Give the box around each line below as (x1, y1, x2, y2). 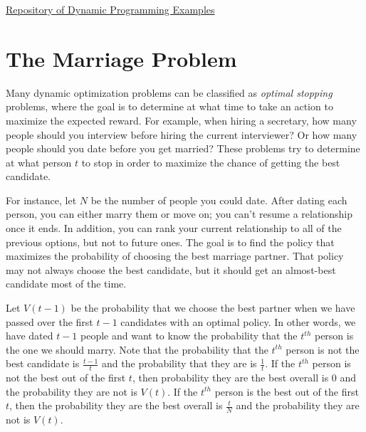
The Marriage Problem (6, 43, 237, 73)
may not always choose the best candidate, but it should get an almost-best (6, 262, 336, 277)
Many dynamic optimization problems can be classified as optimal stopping (6, 85, 333, 100)
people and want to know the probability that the (80, 328, 298, 343)
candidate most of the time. (6, 276, 127, 291)
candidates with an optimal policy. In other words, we (120, 314, 356, 329)
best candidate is (6, 356, 80, 371)
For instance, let (6, 192, 77, 207)
